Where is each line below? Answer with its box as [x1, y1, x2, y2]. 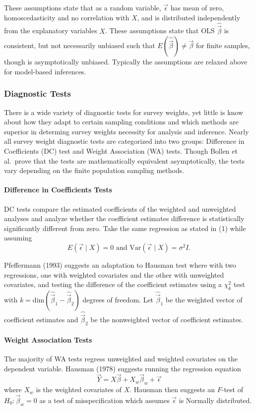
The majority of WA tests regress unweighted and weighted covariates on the [4, 353, 238, 363]
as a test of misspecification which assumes [39, 395, 170, 405]
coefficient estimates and [4, 314, 78, 325]
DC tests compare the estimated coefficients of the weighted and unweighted [4, 203, 236, 214]
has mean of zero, [170, 2, 224, 12]
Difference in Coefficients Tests [4, 184, 112, 195]
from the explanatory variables [4, 25, 97, 36]
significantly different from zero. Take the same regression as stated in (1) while [4, 223, 246, 233]
